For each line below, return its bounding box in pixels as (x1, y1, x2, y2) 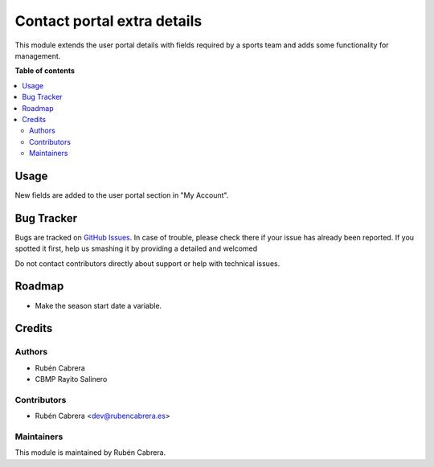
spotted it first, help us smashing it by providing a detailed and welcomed (14, 244, 258, 253)
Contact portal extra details (14, 12, 203, 30)
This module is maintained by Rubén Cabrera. (14, 448, 166, 457)
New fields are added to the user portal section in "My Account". (14, 190, 229, 200)
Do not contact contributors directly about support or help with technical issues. (14, 258, 280, 268)
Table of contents (14, 66, 76, 76)
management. (14, 51, 61, 60)
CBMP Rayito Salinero (35, 375, 108, 384)
